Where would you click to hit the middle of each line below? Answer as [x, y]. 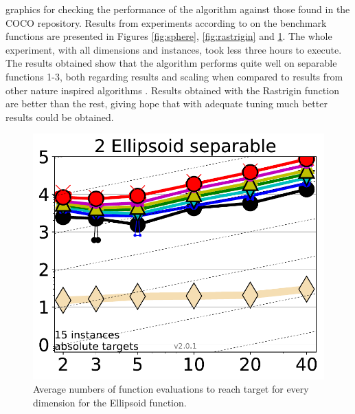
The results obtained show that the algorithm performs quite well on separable [171, 63]
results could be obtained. [60, 117]
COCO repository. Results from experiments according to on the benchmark [166, 22]
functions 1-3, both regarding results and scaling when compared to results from [174, 76]
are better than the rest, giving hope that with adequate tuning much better [167, 103]
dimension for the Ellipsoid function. [110, 402]
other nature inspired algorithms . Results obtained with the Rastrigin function [172, 90]
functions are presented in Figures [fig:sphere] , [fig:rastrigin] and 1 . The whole [169, 36]
